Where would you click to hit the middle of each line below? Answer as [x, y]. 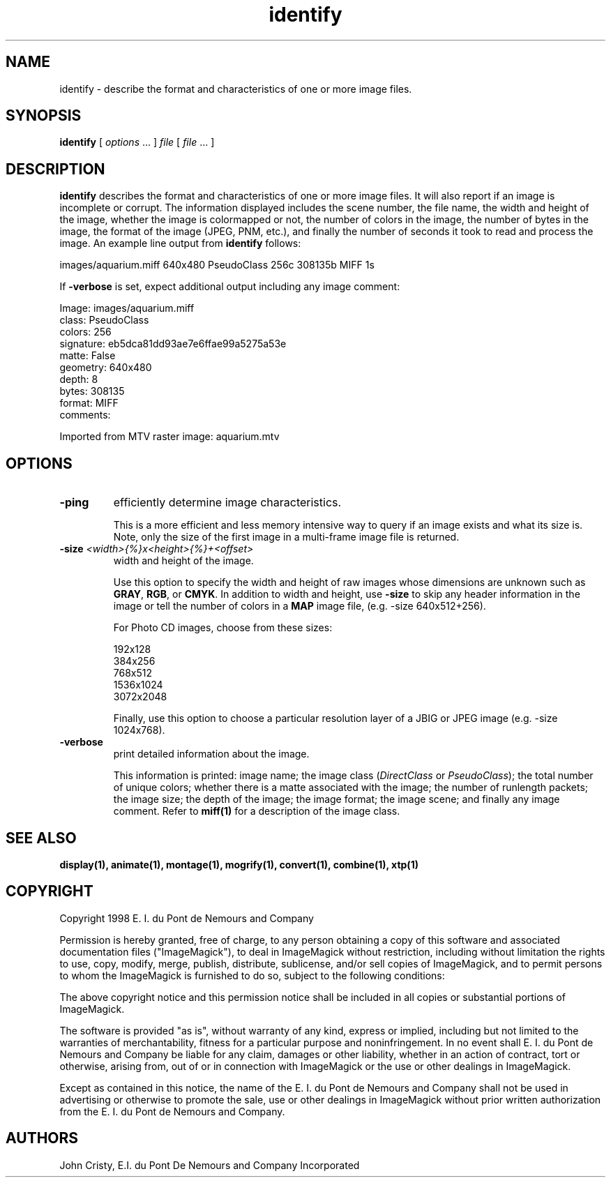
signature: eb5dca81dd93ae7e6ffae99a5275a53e [173, 344]
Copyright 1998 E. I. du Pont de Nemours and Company [187, 918]
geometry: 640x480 [106, 368]
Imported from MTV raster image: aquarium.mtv [169, 437]
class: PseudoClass [104, 320]
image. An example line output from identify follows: [180, 243]
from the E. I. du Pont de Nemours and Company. [172, 1111]
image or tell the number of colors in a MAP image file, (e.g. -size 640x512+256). [300, 606]
